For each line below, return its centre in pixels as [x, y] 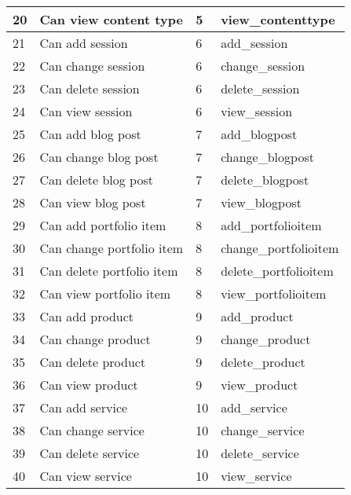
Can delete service [90, 453]
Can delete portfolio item [109, 271]
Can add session [84, 43]
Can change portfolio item [112, 248]
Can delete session [90, 88]
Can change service [92, 430]
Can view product [89, 385]
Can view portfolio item [105, 293]
